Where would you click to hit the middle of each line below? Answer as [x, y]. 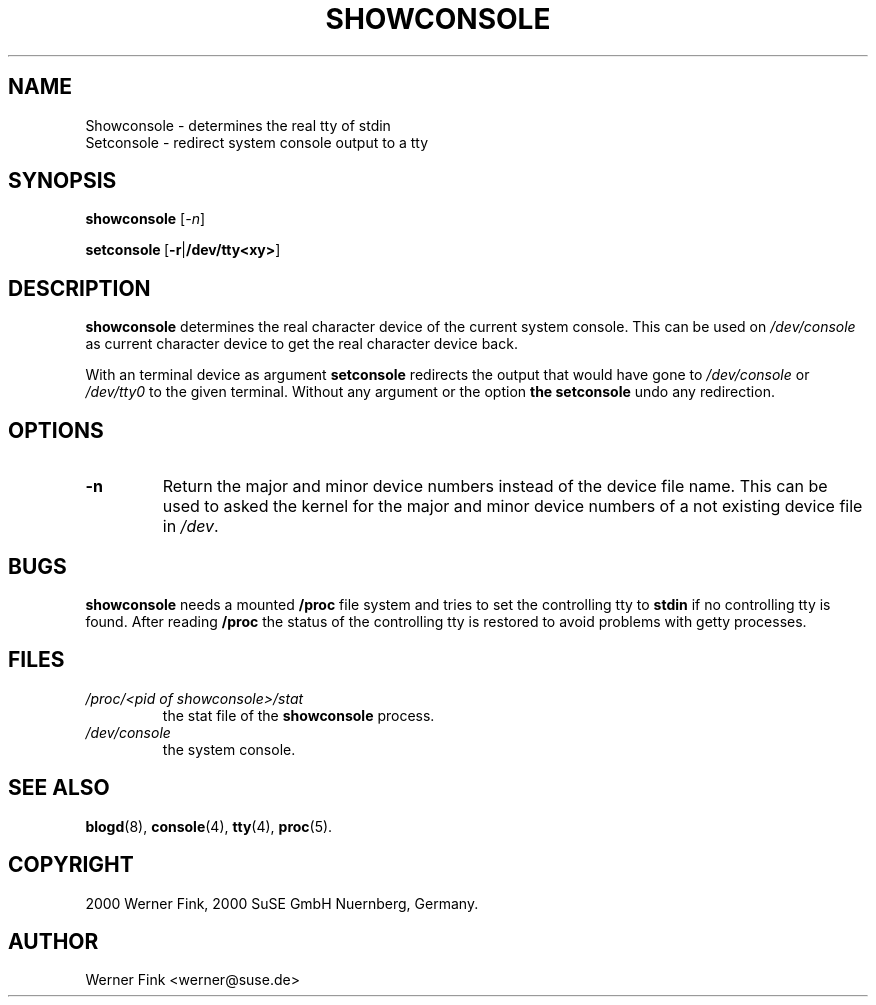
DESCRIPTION [79, 288]
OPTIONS [56, 430]
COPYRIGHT [71, 865]
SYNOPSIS [62, 181]
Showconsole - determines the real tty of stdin [238, 125]
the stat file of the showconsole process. [298, 715]
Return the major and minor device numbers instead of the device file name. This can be [495, 486]
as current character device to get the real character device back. [301, 344]
